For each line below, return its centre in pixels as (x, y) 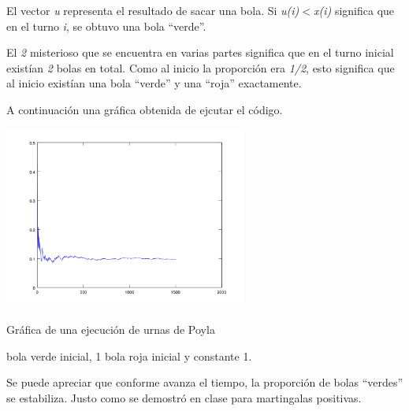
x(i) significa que (354, 10)
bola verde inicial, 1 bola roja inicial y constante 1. (129, 355)
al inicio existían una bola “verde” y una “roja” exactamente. (154, 83)
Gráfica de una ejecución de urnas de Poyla (111, 329)
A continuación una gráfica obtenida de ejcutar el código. (145, 109)
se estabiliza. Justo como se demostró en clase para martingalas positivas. (184, 397)
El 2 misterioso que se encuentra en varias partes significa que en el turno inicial (200, 52)
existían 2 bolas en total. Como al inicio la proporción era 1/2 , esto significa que (201, 67)
